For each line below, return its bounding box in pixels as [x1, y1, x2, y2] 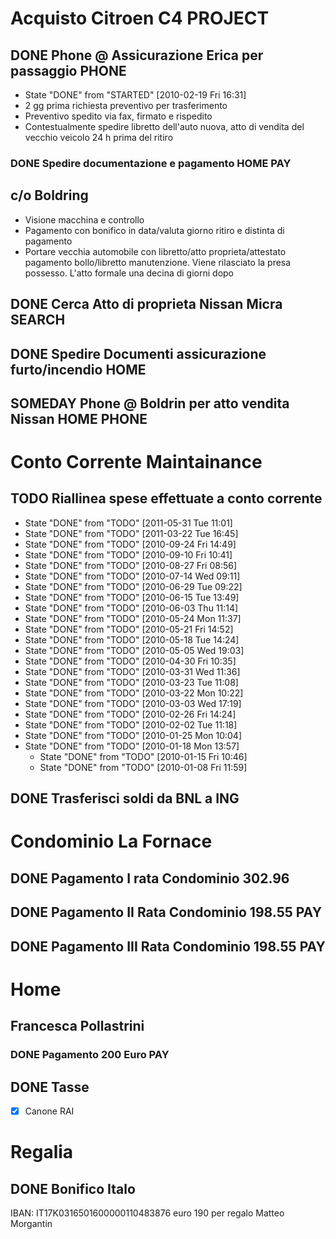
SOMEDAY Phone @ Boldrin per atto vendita [10, 395, 290, 412]
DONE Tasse [10, 1078, 90, 1096]
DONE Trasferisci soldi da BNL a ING [10, 790, 240, 807]
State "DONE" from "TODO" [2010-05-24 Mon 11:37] [24, 612, 242, 624]
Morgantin [10, 1218, 53, 1230]
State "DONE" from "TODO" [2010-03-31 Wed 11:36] [24, 665, 241, 677]
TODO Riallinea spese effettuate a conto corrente [10, 490, 323, 507]
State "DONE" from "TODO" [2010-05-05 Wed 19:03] [24, 644, 245, 656]
